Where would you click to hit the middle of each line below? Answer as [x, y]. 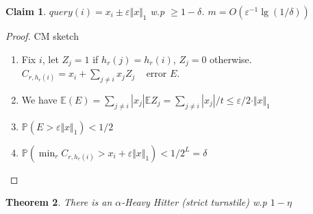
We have [39, 99]
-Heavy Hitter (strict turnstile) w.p [194, 202]
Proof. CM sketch [42, 36]
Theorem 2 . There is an [59, 202]
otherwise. [231, 59]
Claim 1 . [26, 11]
